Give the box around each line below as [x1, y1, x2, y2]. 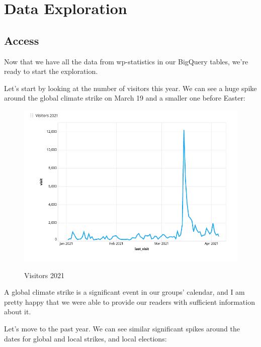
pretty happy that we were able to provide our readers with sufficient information [4, 296, 255, 307]
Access [4, 32, 39, 48]
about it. [4, 306, 31, 317]
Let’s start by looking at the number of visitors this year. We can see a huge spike [4, 82, 257, 93]
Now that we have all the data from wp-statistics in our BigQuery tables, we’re [4, 56, 248, 66]
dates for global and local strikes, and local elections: [4, 333, 167, 343]
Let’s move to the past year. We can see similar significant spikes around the [4, 323, 240, 334]
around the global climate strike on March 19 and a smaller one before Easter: [4, 93, 245, 103]
